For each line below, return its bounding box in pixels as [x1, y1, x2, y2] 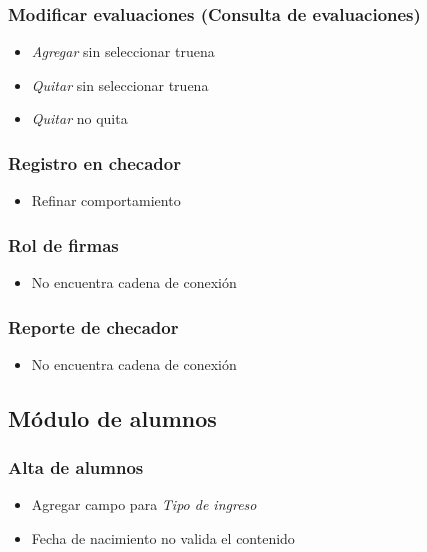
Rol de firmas [8, 232, 119, 257]
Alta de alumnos [8, 455, 144, 480]
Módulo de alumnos [8, 402, 217, 433]
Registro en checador [8, 150, 181, 175]
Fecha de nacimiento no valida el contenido [31, 528, 295, 549]
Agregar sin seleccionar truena [31, 41, 215, 62]
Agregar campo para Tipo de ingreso [31, 494, 257, 515]
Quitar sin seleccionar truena [31, 74, 209, 95]
